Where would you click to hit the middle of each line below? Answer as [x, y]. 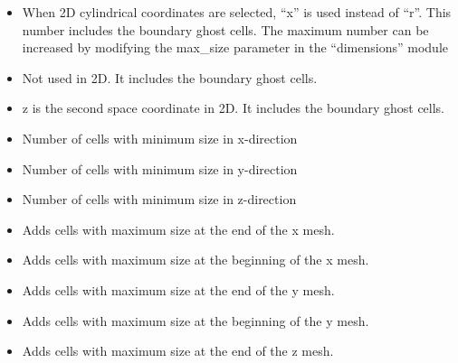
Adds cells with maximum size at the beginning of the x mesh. [196, 260]
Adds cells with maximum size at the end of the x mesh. [178, 229]
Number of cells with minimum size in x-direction [160, 138]
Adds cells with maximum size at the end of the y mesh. [178, 289]
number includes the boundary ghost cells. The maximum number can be [225, 29]
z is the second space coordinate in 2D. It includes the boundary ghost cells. [234, 108]
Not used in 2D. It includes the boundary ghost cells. [170, 77]
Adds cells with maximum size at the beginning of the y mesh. [196, 320]
